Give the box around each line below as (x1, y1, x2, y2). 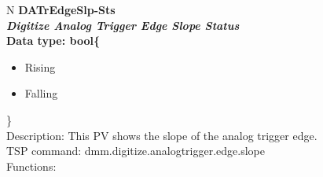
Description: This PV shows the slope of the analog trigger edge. (6, 127, 317, 143)
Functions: (6, 157, 57, 174)
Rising (24, 58, 56, 75)
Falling (24, 85, 58, 101)
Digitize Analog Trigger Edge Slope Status (6, 17, 240, 33)
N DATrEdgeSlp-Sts (6, 2, 116, 17)
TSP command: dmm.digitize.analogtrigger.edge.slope (6, 142, 265, 159)
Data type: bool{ (6, 32, 100, 49)
